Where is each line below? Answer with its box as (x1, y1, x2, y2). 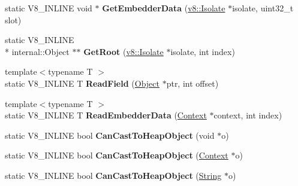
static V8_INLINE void (5, 2, 92, 14)
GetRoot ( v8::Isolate (83, 45, 164, 57)
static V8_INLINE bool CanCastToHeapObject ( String (5, 169, 222, 181)
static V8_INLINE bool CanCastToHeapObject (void (5, 129, 215, 141)
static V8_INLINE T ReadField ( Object (5, 77, 159, 89)
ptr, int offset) (166, 77, 219, 89)
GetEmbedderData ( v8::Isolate (102, 2, 225, 14)
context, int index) (213, 109, 282, 121)
